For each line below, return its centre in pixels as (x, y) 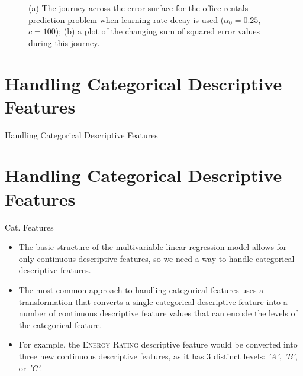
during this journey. (64, 42)
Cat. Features (29, 227)
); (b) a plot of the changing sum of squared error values (158, 31)
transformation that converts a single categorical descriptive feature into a (153, 301)
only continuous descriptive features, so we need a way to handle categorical (157, 258)
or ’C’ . (30, 367)
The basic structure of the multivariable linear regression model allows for (153, 247)
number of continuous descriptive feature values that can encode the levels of (158, 313)
